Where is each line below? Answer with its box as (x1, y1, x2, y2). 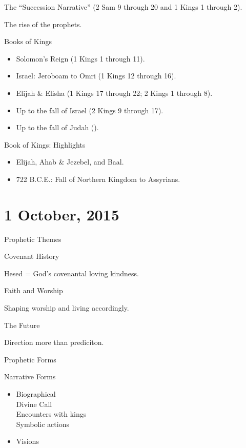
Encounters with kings (16, 409, 87, 419)
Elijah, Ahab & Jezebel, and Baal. (16, 156, 124, 167)
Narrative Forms (4, 371, 56, 382)
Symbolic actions (16, 418, 69, 429)
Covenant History (4, 251, 59, 261)
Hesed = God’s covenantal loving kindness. (4, 268, 139, 278)
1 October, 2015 (4, 203, 119, 225)
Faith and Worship (4, 285, 63, 296)
